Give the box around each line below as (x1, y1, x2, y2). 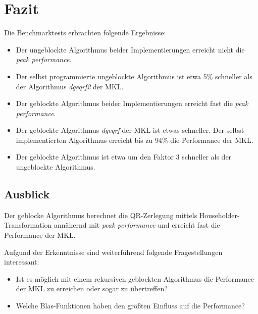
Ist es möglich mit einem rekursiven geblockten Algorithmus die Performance (16, 273, 254, 284)
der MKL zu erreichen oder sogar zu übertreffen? (16, 283, 168, 294)
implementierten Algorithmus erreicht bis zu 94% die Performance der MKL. (16, 134, 253, 145)
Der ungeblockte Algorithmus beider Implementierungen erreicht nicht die (16, 44, 245, 55)
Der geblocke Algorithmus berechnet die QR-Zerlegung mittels (4, 210, 197, 220)
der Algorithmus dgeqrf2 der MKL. (16, 81, 124, 91)
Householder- (199, 210, 240, 220)
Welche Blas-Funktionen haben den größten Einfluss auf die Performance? (16, 300, 245, 311)
